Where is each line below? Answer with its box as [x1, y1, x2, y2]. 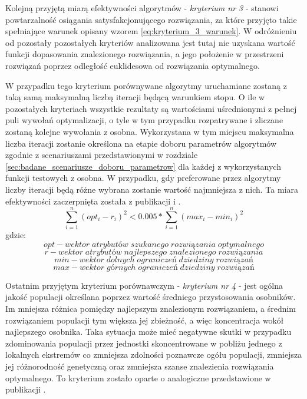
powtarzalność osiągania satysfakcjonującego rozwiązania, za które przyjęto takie [5, 13, 297, 25]
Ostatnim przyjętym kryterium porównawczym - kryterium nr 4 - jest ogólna [5, 279, 283, 291]
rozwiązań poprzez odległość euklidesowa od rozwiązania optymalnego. [5, 59, 260, 71]
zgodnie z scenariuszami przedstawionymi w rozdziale [5, 149, 198, 161]
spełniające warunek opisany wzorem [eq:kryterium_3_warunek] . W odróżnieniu [5, 25, 297, 37]
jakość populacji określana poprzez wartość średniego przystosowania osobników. [5, 291, 296, 303]
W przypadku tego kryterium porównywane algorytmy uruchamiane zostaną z [5, 79, 287, 91]
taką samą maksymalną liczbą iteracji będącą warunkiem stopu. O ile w [5, 91, 265, 103]
